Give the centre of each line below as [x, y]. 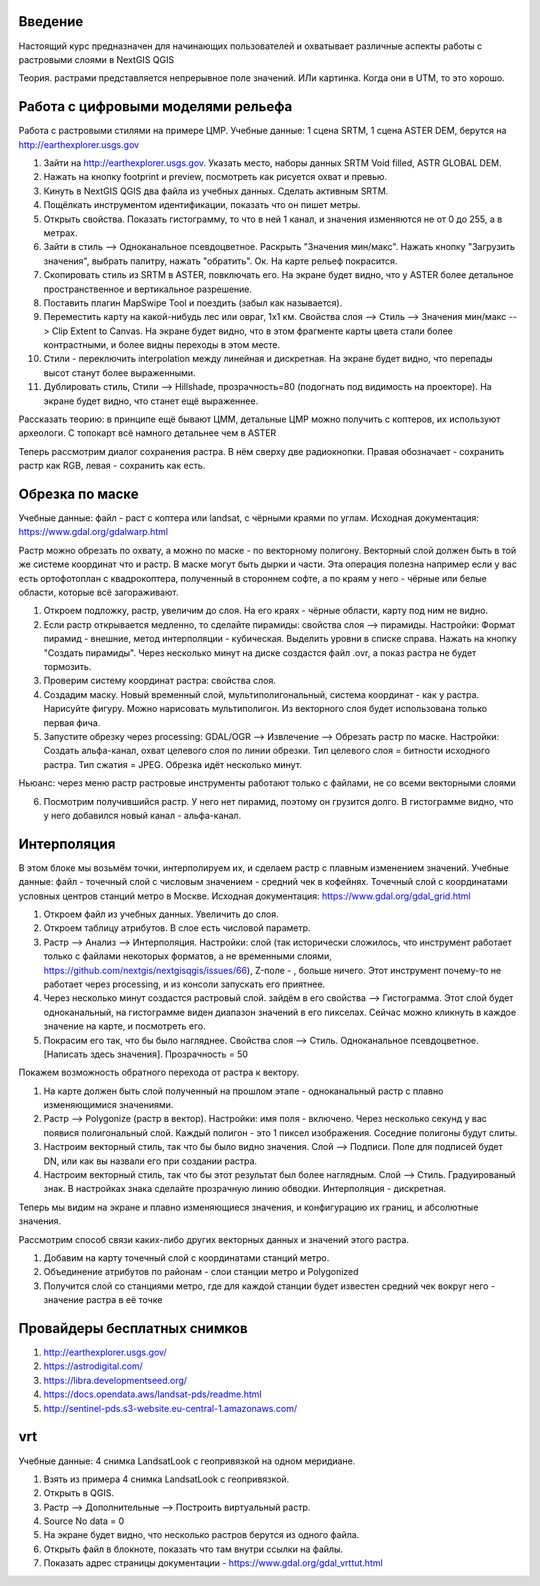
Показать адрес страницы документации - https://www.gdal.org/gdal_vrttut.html [213, 1563]
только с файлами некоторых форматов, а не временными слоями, [187, 956]
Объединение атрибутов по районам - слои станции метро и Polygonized [201, 1272]
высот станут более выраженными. [119, 372]
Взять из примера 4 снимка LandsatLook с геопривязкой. [166, 1479]
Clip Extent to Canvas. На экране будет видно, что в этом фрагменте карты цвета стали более [252, 331]
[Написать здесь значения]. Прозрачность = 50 [146, 1054]
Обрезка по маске [78, 494]
